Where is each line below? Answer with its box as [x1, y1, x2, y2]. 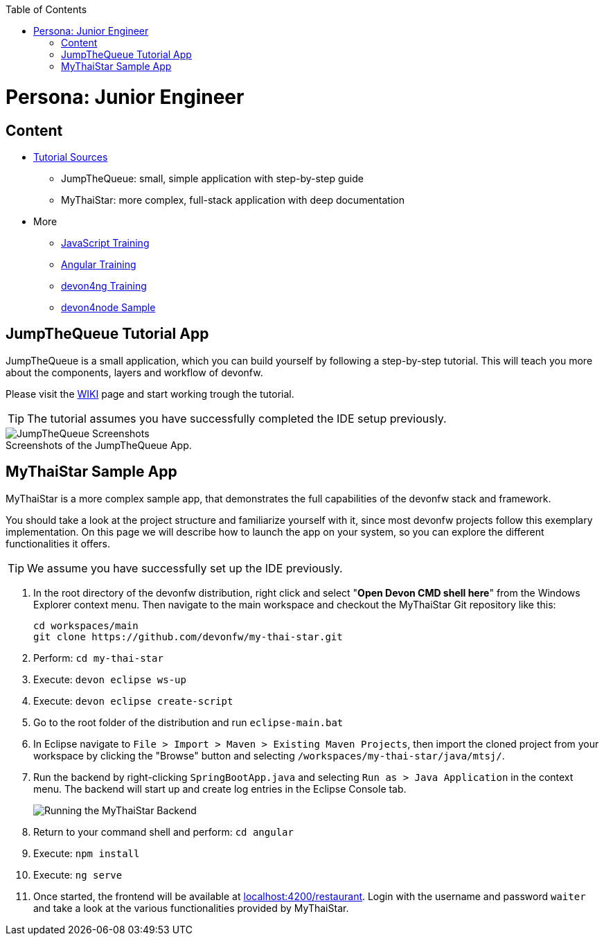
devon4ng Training [61, 279, 147, 292]
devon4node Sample [61, 301, 156, 313]
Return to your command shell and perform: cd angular [33, 825, 294, 838]
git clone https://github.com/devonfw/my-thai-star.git [33, 631, 343, 642]
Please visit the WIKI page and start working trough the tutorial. [6, 387, 294, 400]
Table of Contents [6, 3, 87, 15]
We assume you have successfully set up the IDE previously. [27, 561, 343, 575]
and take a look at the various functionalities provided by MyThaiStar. [33, 902, 349, 914]
